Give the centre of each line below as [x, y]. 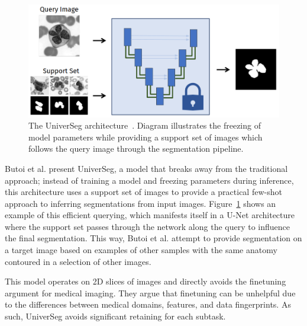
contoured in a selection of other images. [78, 261]
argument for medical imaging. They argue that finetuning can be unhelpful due [150, 293]
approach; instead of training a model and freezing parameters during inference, [149, 180]
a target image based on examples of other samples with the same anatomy [141, 250]
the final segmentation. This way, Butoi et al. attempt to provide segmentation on [153, 238]
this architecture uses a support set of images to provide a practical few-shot [143, 192]
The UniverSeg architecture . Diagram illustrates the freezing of [145, 125]
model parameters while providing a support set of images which [146, 137]
